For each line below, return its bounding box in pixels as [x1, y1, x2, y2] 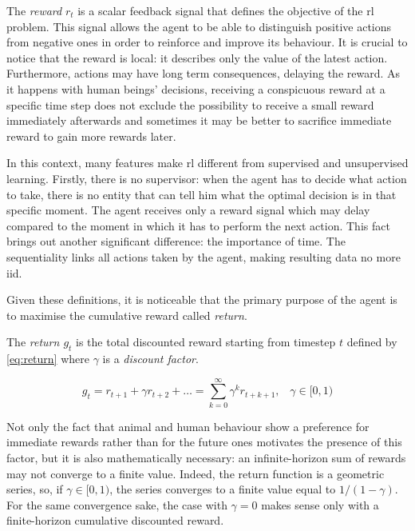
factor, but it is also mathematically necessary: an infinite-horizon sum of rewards [6, 449, 406, 465]
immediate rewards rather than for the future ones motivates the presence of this [6, 433, 402, 450]
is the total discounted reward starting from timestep [76, 333, 336, 350]
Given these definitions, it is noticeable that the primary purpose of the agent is [6, 291, 397, 308]
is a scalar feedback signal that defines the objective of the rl [77, 2, 374, 18]
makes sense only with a [261, 496, 379, 513]
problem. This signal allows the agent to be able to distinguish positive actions [6, 18, 392, 34]
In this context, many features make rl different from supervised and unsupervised [6, 154, 409, 171]
